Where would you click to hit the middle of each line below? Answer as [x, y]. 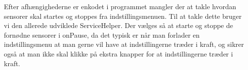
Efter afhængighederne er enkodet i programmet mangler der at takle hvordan [120, 6]
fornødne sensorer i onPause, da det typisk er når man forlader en [102, 35]
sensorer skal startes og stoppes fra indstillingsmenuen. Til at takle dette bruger [123, 16]
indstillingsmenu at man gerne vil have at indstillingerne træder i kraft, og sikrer [124, 44]
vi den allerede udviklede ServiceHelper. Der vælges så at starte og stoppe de [118, 25]
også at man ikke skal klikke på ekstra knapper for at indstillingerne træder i [118, 53]
